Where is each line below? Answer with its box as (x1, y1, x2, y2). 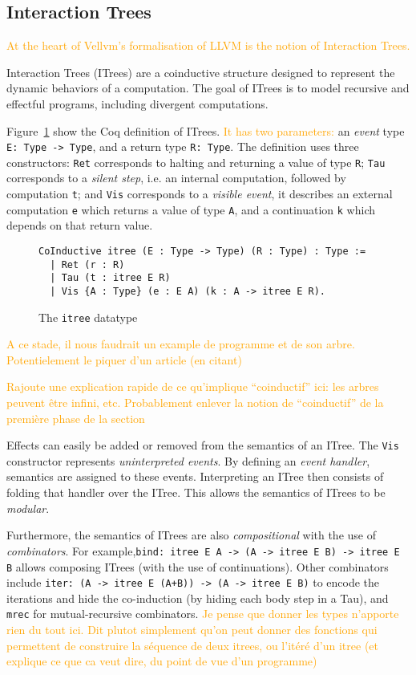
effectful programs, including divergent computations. (6, 95, 269, 112)
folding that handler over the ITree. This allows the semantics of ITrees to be (6, 484, 386, 501)
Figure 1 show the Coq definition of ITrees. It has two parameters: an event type (6, 122, 405, 139)
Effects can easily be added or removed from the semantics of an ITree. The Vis (6, 437, 399, 453)
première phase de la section (6, 409, 145, 426)
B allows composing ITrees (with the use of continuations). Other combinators (6, 558, 389, 575)
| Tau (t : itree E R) (50, 272, 171, 284)
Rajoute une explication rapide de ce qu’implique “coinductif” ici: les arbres (6, 378, 379, 395)
